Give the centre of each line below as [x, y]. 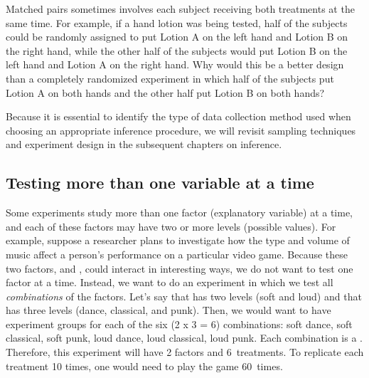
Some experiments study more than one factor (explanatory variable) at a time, [180, 212]
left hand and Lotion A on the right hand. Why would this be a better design [175, 64]
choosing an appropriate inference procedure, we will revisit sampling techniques [181, 130]
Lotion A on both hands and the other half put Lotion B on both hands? [165, 92]
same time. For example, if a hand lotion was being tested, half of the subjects [177, 22]
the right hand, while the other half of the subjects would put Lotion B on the [177, 50]
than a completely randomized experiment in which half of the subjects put [170, 78]
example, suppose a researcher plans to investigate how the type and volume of [178, 240]
